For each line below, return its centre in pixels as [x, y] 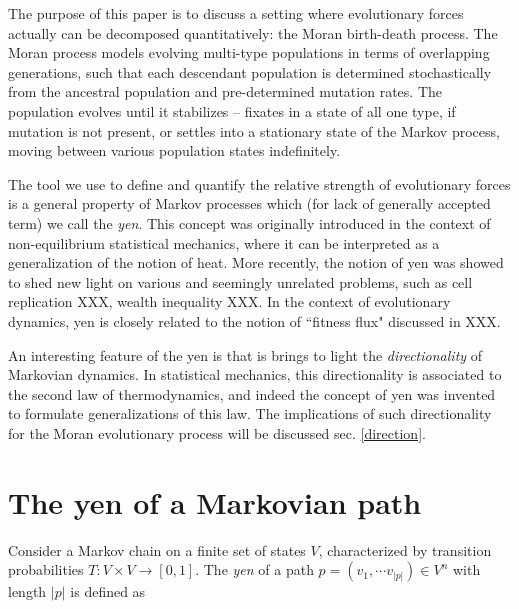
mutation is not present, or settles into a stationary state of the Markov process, [254, 130]
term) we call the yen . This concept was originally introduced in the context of [249, 222]
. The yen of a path [254, 569]
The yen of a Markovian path [215, 501]
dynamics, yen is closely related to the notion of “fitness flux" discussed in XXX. [254, 320]
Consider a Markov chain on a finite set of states [157, 549]
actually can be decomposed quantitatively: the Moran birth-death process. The [253, 32]
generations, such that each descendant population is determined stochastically [250, 71]
